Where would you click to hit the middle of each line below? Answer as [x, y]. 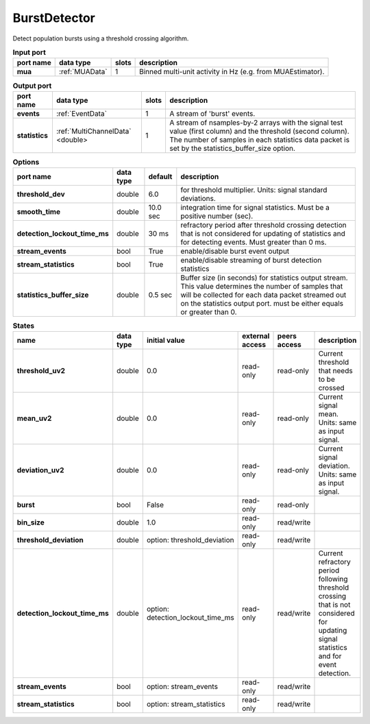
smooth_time [39, 212]
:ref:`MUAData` [83, 72]
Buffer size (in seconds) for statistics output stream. [264, 278]
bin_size [30, 522]
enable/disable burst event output [235, 252]
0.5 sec [160, 295]
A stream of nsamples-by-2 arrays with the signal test [256, 122]
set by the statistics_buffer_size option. [232, 148]
